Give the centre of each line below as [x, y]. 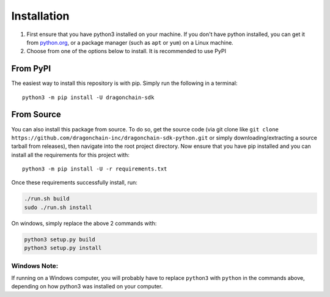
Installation [40, 16]
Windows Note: [35, 266]
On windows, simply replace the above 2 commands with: [84, 223]
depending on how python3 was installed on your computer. [87, 287]
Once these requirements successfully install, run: [74, 183]
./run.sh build [47, 199]
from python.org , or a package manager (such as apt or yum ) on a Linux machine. [130, 42]
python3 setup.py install [63, 248]
